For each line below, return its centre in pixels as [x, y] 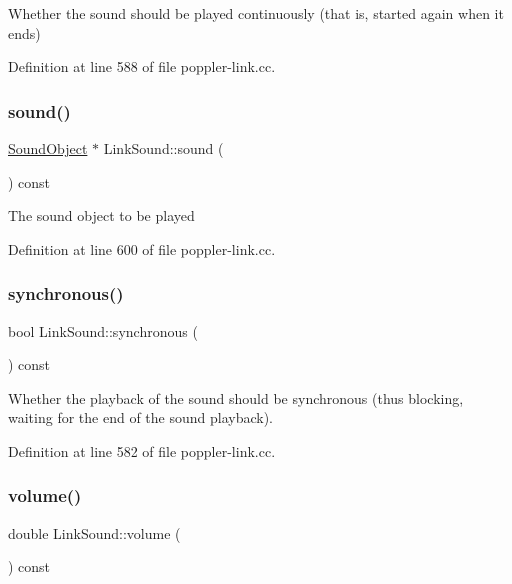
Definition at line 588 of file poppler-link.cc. [142, 66]
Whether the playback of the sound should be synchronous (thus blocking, [236, 397]
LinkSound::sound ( [163, 148]
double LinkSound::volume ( [94, 532]
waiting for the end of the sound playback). [140, 417]
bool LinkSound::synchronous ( [103, 330]
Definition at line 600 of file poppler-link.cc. [142, 248]
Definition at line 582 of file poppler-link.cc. [142, 450]
